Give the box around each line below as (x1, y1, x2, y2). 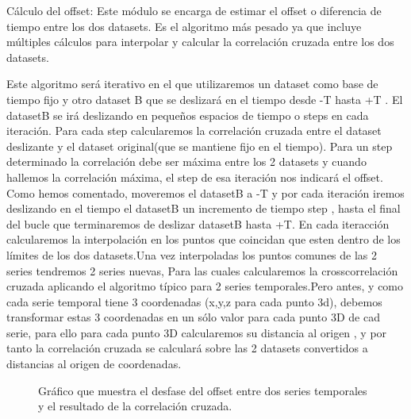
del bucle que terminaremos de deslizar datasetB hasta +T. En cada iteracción (6, 215, 390, 232)
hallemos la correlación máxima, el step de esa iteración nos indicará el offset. (6, 168, 383, 185)
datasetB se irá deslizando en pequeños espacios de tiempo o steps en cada (6, 106, 369, 123)
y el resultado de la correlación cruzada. (38, 398, 232, 414)
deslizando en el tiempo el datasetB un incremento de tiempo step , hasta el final (6, 200, 401, 217)
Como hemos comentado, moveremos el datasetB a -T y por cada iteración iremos (6, 184, 405, 201)
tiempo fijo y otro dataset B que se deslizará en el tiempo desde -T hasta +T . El (6, 90, 403, 107)
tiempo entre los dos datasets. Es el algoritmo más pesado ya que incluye (6, 17, 362, 34)
